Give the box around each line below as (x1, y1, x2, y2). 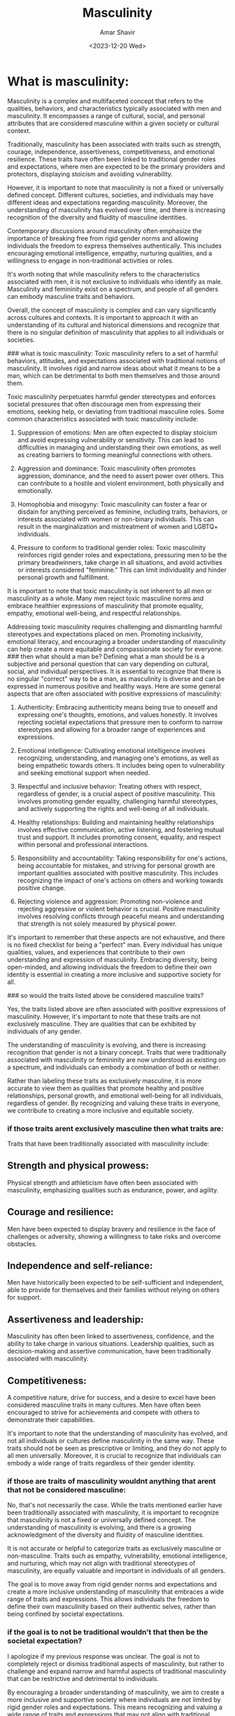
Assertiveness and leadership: (7, 1314, 144, 1325)
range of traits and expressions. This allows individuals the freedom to (7, 1595, 210, 1603)
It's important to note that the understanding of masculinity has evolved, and (7, 1429, 228, 1437)
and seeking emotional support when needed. (17, 768, 150, 777)
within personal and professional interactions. (17, 840, 149, 848)
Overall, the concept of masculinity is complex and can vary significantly (7, 306, 217, 314)
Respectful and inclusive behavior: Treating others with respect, (17, 782, 201, 790)
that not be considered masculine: (7, 1485, 126, 1495)
